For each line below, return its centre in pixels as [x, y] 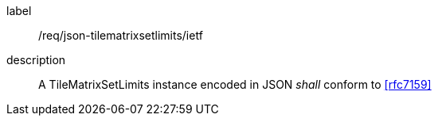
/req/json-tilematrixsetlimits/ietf [121, 35]
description [36, 60]
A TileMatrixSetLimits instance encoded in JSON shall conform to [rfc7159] [235, 84]
